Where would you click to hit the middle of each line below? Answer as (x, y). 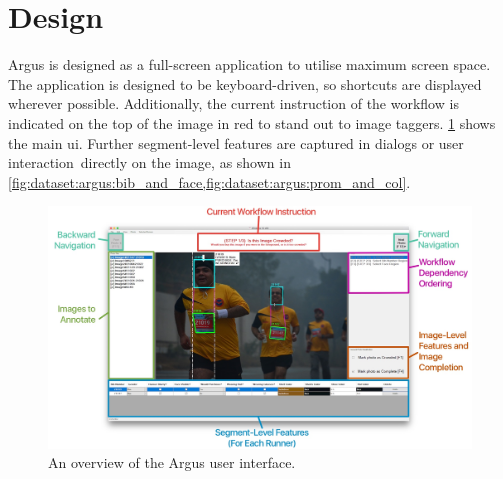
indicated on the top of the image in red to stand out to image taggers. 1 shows (252, 122)
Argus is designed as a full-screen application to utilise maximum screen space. (249, 64)
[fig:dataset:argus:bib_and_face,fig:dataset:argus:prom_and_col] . (209, 181)
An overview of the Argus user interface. (172, 462)
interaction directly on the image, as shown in (149, 162)
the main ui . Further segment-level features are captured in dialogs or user (236, 142)
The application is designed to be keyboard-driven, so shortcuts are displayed (245, 83)
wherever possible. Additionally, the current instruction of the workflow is (233, 103)
